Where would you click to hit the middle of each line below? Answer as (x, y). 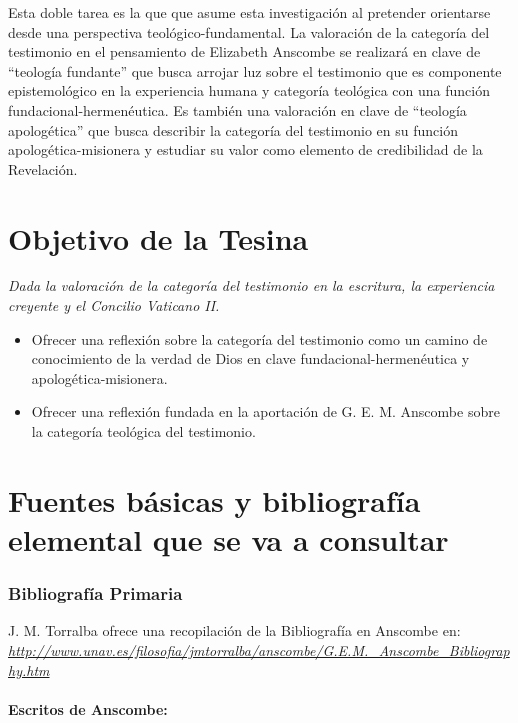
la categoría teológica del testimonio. (143, 431)
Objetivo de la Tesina (158, 237)
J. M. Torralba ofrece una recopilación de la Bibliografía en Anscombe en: (234, 630)
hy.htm (29, 669)
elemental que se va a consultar (228, 539)
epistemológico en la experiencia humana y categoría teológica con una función (249, 90)
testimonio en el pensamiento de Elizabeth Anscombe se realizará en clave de (244, 51)
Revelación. (43, 168)
